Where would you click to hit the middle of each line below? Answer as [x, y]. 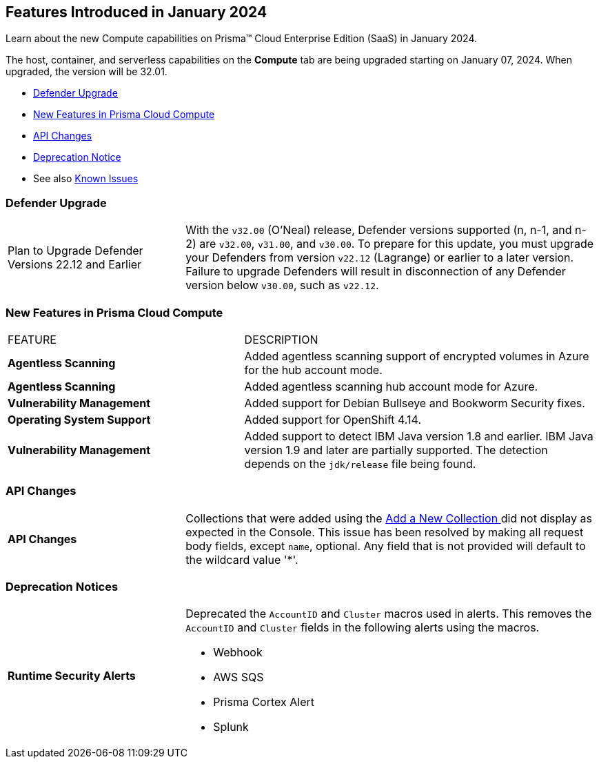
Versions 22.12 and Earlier [75, 265]
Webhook [238, 653]
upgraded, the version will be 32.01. [87, 72]
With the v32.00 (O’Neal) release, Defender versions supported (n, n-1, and [379, 230]
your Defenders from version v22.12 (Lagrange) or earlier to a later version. [380, 258]
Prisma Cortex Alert [264, 702]
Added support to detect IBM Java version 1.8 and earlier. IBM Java [419, 436]
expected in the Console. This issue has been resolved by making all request [385, 532]
